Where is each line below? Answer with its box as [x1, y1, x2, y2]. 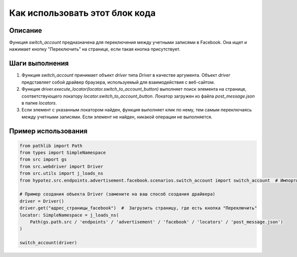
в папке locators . [21, 100, 57, 106]
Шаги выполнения [9, 59, 69, 68]
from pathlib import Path [19, 143, 83, 149]
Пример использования [9, 127, 88, 135]
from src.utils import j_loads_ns [19, 171, 103, 176]
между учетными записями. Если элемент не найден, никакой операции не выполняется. [21, 114, 213, 120]
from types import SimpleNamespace [19, 150, 106, 155]
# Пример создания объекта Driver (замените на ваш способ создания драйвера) [19, 191, 215, 197]
